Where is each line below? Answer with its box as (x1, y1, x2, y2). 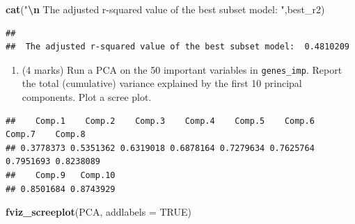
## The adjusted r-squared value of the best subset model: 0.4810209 (6, 42, 349, 52)
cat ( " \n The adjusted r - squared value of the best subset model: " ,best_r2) (6, 2, 325, 16)
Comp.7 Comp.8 (6, 129, 86, 140)
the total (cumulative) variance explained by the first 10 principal (22, 76, 302, 90)
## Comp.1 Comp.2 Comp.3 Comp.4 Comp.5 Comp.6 (6, 115, 315, 126)
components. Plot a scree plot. (22, 90, 152, 104)
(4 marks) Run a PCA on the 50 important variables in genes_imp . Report (22, 62, 342, 77)
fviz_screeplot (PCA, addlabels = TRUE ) (6, 205, 191, 219)
